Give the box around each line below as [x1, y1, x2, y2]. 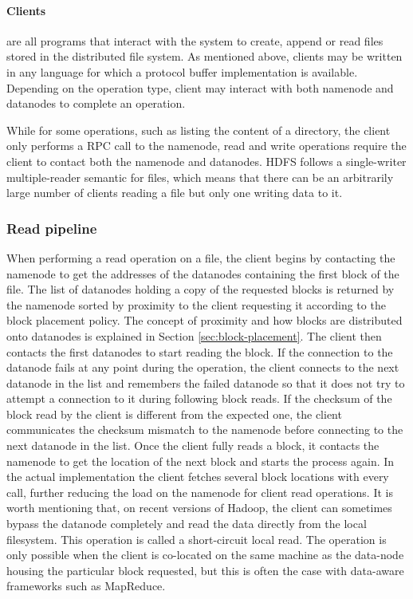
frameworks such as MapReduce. [6, 577, 166, 594]
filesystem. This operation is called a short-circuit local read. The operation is [6, 530, 387, 547]
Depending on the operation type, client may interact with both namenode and [6, 79, 394, 96]
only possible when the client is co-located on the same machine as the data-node [6, 546, 404, 563]
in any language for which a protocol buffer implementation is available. [6, 63, 358, 80]
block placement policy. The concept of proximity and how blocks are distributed [6, 312, 403, 329]
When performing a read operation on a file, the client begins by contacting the [6, 249, 395, 266]
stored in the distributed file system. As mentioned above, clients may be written [6, 48, 403, 65]
